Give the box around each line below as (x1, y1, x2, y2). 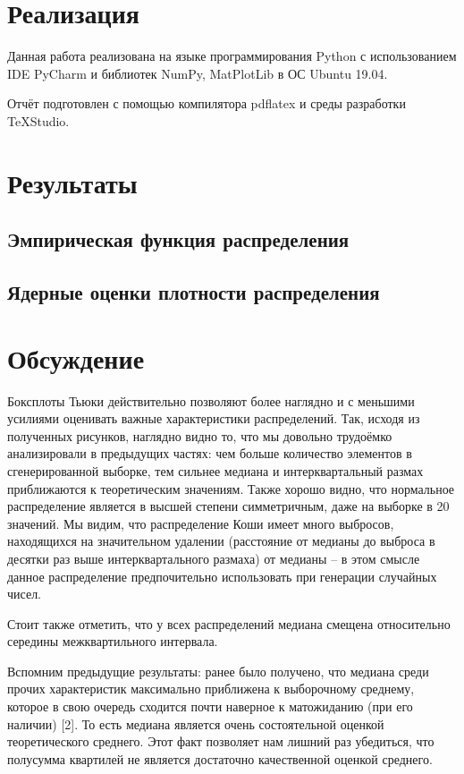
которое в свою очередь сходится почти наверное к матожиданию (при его (7, 697, 413, 716)
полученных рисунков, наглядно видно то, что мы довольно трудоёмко (7, 426, 392, 445)
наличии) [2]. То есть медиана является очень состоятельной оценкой (7, 714, 384, 733)
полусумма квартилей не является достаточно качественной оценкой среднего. (7, 749, 433, 768)
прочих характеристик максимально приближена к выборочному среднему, (7, 679, 415, 698)
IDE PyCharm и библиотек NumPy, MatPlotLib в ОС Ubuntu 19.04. (7, 64, 388, 82)
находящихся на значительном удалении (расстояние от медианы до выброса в (7, 532, 435, 550)
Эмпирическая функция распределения (7, 225, 350, 253)
